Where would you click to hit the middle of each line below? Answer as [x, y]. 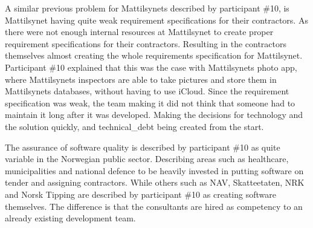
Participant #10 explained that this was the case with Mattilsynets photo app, [151, 67]
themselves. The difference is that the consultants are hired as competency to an [154, 206]
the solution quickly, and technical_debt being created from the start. [134, 126]
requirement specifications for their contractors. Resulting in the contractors [146, 43]
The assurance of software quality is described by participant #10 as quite [143, 147]
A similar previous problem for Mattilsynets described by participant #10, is [147, 8]
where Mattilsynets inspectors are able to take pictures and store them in [141, 79]
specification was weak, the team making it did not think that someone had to [150, 103]
